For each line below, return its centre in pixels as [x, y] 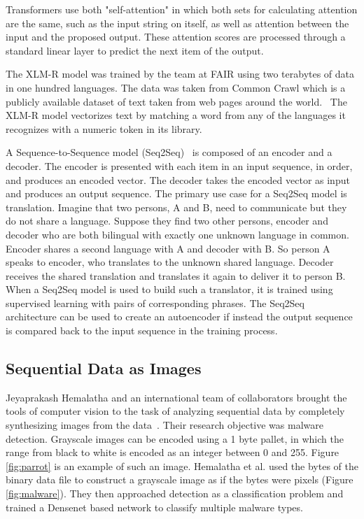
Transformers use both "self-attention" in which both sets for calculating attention [182, 9]
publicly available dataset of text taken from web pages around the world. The [176, 101]
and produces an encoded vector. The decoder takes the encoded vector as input [178, 179]
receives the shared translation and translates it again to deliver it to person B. [176, 275]
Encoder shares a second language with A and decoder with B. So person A [168, 248]
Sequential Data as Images [104, 368]
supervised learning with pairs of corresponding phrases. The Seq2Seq [155, 303]
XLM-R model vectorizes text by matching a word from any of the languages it [176, 115]
